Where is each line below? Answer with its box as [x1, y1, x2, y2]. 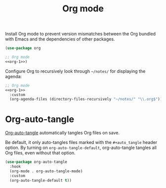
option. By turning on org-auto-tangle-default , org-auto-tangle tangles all [5, 144, 157, 151]
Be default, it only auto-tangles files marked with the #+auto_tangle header [5, 140, 157, 145]
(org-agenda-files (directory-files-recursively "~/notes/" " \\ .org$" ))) [9, 97, 165, 102]
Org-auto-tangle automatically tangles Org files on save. [5, 130, 120, 136]
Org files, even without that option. [5, 150, 76, 156]
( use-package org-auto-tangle [5, 159, 68, 165]
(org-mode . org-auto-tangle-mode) [9, 169, 83, 174]
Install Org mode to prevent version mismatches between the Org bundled [5, 31, 156, 37]
